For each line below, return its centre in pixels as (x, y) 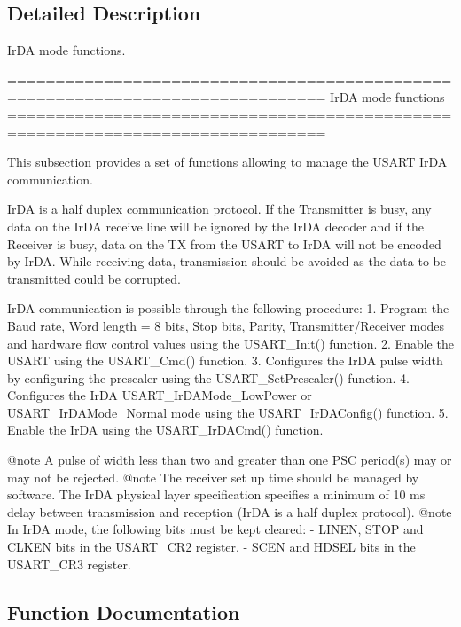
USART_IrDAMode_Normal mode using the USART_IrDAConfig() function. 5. (228, 412)
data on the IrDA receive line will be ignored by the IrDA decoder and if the (215, 226)
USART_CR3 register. (69, 564)
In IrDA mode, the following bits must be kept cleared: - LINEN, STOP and (215, 529)
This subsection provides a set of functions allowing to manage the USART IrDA (227, 162)
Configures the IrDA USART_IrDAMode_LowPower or (160, 395)
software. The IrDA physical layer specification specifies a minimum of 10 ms (216, 494)
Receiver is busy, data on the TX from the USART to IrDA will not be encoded (224, 243)
